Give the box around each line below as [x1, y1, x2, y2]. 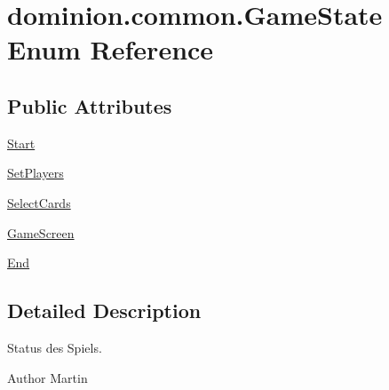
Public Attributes [7, 92, 172, 119]
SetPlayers [7, 163, 64, 182]
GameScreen [7, 223, 75, 242]
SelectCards [7, 193, 71, 211]
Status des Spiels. [7, 338, 102, 356]
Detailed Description [7, 297, 202, 324]
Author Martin [7, 368, 88, 386]
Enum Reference [7, 31, 214, 68]
